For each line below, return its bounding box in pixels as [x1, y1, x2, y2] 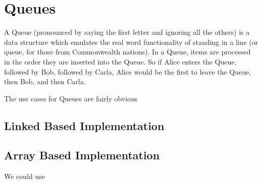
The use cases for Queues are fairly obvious [4, 93, 138, 103]
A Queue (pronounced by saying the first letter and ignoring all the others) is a [4, 27, 250, 37]
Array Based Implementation [4, 147, 160, 163]
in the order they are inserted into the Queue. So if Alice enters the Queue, [4, 56, 237, 67]
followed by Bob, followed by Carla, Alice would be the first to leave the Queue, [4, 66, 251, 77]
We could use [4, 171, 45, 181]
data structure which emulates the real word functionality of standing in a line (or [4, 36, 258, 47]
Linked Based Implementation [4, 117, 165, 133]
